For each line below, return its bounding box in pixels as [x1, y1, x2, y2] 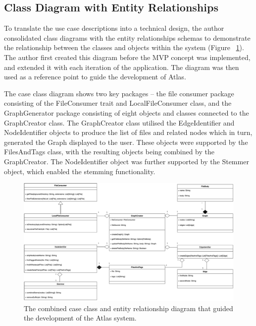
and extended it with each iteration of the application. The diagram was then [4, 62, 239, 72]
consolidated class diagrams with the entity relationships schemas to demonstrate [4, 32, 251, 43]
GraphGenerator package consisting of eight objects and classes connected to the [4, 107, 249, 118]
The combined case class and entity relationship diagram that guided [24, 303, 233, 313]
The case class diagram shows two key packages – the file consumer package [4, 88, 234, 98]
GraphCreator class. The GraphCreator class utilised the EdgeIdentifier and [4, 117, 235, 128]
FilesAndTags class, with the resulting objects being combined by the [4, 146, 214, 157]
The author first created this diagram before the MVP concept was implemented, [4, 52, 251, 62]
